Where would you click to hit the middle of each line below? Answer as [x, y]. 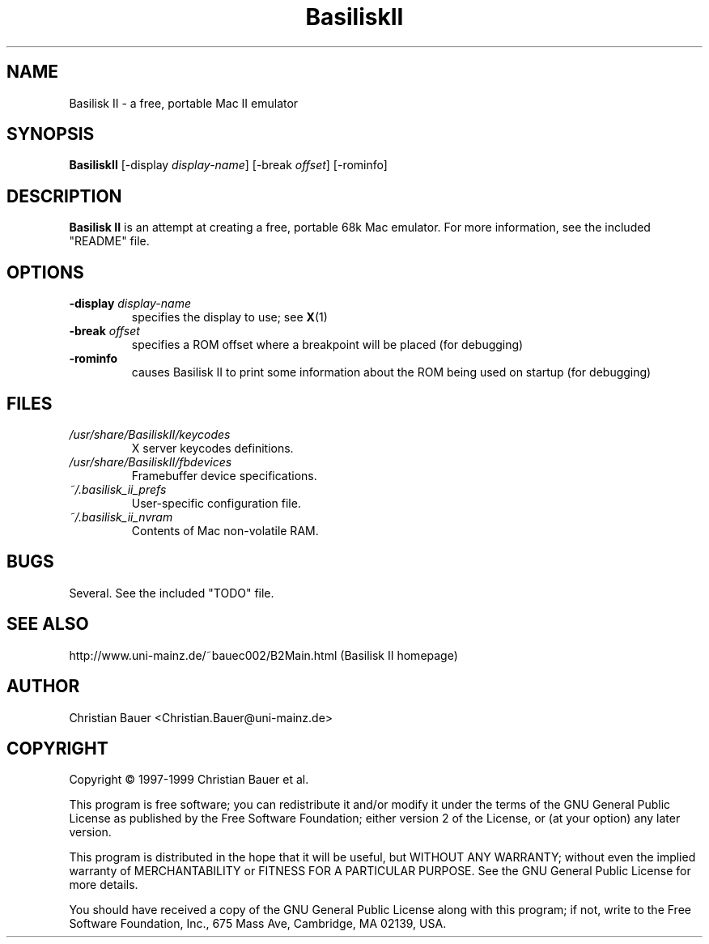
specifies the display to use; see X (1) [229, 317]
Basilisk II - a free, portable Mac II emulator [184, 103]
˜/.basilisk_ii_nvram [121, 517]
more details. [104, 885]
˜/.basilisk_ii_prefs [118, 489]
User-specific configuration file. [216, 503]
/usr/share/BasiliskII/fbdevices [151, 461]
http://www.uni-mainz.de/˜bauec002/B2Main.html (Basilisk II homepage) [263, 655]
